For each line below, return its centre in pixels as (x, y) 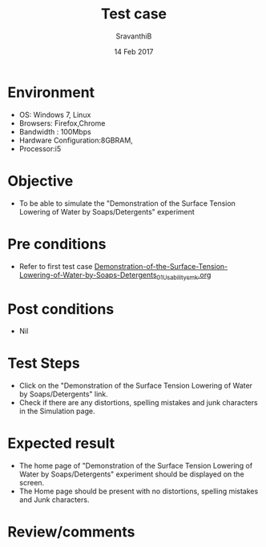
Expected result (61, 443)
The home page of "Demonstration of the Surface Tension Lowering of (136, 466)
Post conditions (61, 309)
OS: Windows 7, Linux (55, 115)
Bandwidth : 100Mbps (55, 131)
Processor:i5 (40, 148)
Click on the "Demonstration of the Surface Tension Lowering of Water (136, 386)
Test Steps (44, 363)
